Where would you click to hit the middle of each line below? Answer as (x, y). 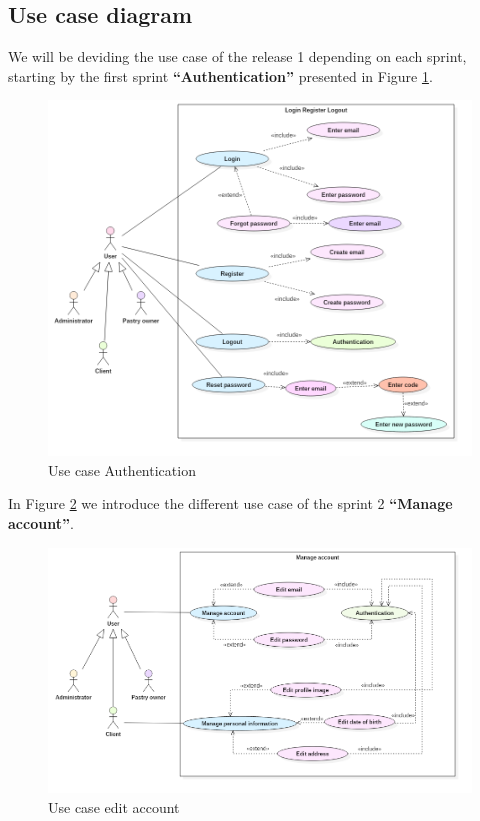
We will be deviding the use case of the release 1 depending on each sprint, (237, 56)
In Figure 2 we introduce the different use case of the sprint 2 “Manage (230, 503)
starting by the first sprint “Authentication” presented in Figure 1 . (220, 75)
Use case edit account (114, 807)
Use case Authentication (122, 469)
